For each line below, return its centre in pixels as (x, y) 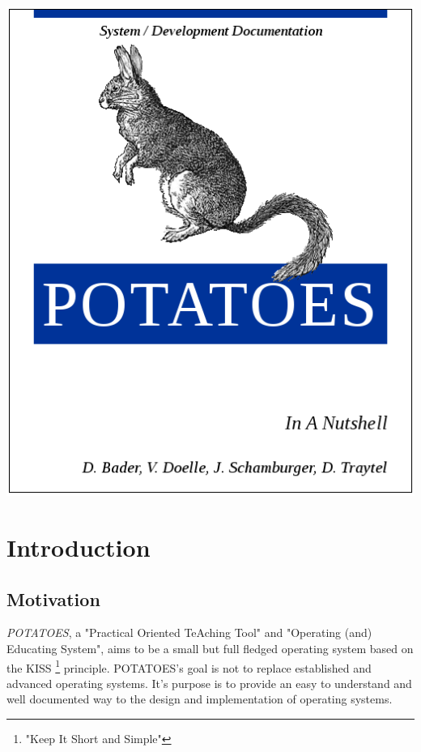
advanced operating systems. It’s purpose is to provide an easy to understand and (209, 683)
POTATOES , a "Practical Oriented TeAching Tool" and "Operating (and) (189, 632)
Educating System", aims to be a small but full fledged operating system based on (210, 648)
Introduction (79, 547)
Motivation (53, 598)
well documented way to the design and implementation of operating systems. (200, 699)
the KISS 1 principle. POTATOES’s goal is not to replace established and (189, 666)
